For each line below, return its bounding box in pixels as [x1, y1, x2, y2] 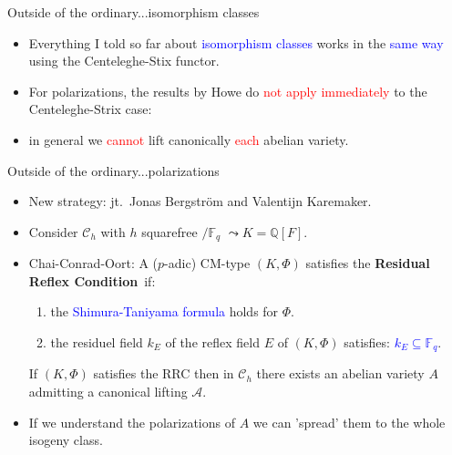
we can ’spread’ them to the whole [252, 412, 446, 431]
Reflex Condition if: [28, 271, 156, 290]
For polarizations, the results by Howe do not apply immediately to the [28, 81, 427, 100]
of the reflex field [165, 332, 260, 351]
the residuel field [50, 332, 143, 351]
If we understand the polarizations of [28, 412, 235, 431]
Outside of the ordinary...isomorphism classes [7, 3, 260, 21]
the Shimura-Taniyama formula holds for [50, 302, 279, 321]
